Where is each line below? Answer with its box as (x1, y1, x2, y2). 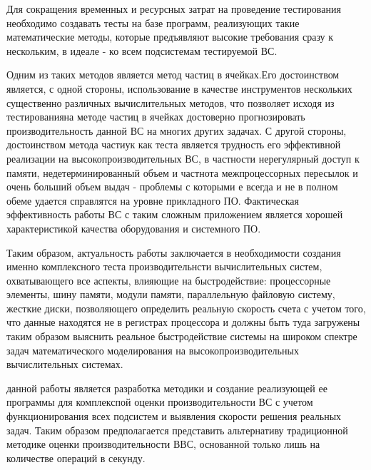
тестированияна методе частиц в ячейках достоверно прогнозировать (6, 109, 305, 124)
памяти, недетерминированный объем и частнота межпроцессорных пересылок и (6, 165, 358, 180)
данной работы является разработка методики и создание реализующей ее (6, 380, 327, 395)
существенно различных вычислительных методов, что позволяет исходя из (6, 95, 335, 110)
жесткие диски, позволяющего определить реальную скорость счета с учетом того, (6, 300, 366, 315)
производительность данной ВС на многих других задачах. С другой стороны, (6, 123, 347, 138)
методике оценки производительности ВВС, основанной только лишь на (6, 436, 320, 451)
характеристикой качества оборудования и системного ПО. (6, 220, 261, 235)
